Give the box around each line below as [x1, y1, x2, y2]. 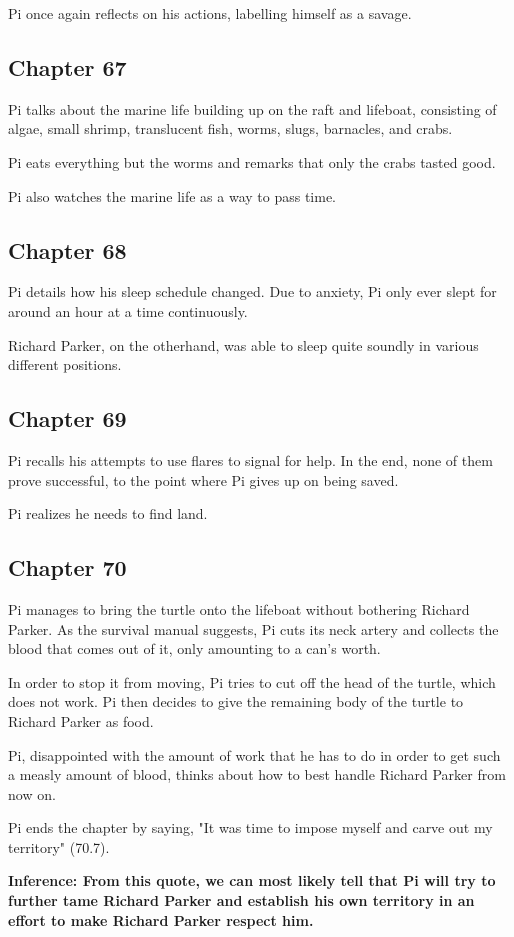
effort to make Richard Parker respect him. [8, 909, 314, 930]
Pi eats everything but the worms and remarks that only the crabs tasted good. [8, 151, 496, 172]
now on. [8, 783, 56, 804]
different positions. [8, 354, 122, 375]
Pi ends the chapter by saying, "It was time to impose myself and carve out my [8, 817, 493, 838]
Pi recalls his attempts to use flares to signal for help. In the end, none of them [8, 449, 493, 470]
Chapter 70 [8, 552, 127, 583]
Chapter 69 [8, 403, 127, 434]
